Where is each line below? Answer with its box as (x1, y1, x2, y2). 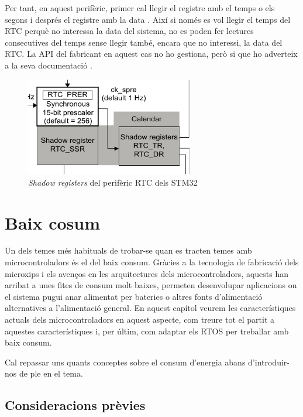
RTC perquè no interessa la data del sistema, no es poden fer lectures (5, 25, 254, 37)
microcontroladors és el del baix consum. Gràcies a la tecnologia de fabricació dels (5, 256, 299, 268)
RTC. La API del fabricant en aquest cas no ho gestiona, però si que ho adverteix (5, 47, 298, 60)
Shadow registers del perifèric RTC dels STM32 (28, 176, 198, 188)
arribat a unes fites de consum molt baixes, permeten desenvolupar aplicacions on (5, 279, 297, 291)
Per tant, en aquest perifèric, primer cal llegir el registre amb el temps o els (5, 2, 275, 13)
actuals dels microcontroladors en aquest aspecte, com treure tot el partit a (5, 313, 275, 326)
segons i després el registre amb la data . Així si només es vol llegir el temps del (5, 13, 291, 25)
